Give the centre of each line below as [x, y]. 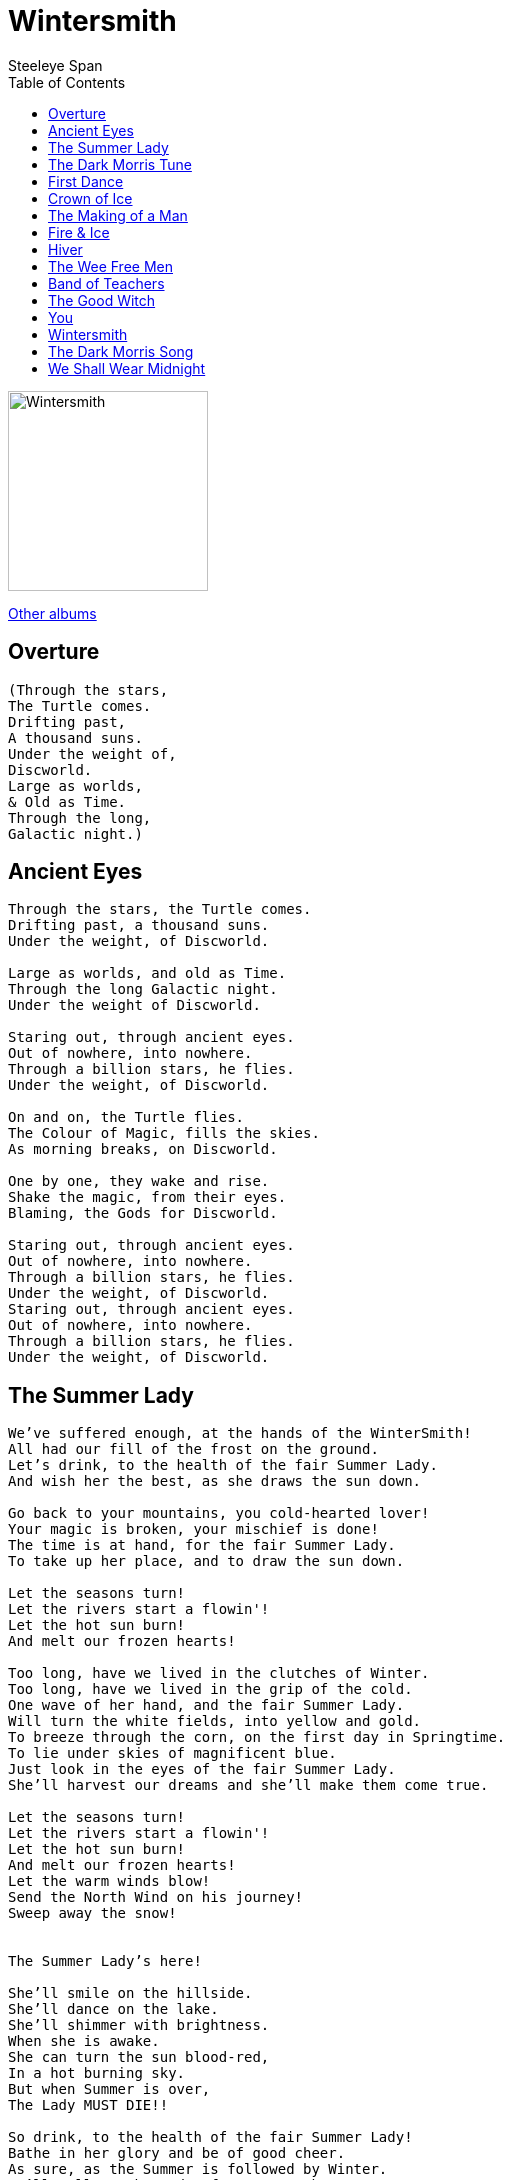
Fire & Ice [79, 232]
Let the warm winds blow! [109, 1881]
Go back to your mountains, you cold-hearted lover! [219, 1513]
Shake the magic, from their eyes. [147, 1197]
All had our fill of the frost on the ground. [193, 1449]
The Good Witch [102, 300]
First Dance [86, 181]
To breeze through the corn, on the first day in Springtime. [257, 1737]
